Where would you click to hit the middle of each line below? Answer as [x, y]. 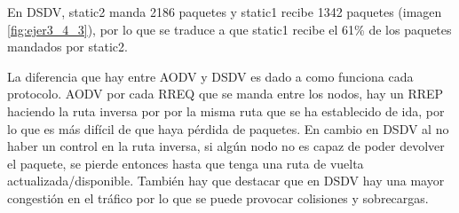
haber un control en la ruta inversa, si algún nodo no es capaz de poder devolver [226, 146]
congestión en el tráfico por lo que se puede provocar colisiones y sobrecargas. [218, 197]
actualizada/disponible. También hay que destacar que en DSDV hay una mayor [226, 181]
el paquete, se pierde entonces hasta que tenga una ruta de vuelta [186, 163]
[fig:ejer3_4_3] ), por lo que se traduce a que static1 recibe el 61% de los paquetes [229, 29]
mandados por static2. [67, 47]
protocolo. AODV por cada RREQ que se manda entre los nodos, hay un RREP [226, 94]
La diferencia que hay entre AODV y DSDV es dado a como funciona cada [210, 76]
